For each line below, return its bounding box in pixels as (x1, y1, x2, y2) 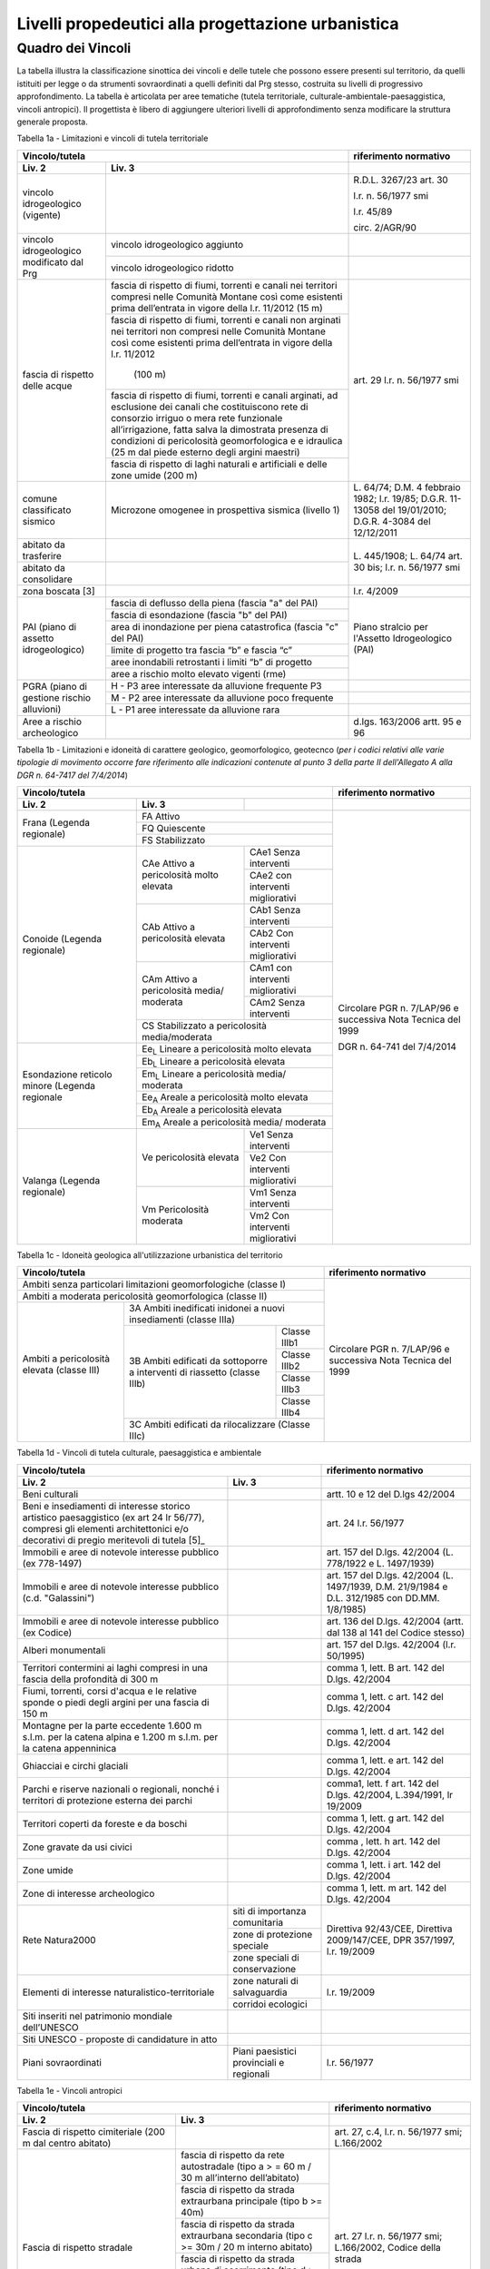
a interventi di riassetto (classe (128, 1366, 260, 1379)
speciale (232, 1939, 269, 1951)
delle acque (22, 379, 73, 392)
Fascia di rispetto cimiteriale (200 (22, 2126, 165, 2138)
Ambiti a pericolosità (22, 1352, 111, 1365)
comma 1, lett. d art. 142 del (326, 1724, 445, 1737)
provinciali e (232, 2056, 285, 2068)
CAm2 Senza (250, 996, 306, 1008)
